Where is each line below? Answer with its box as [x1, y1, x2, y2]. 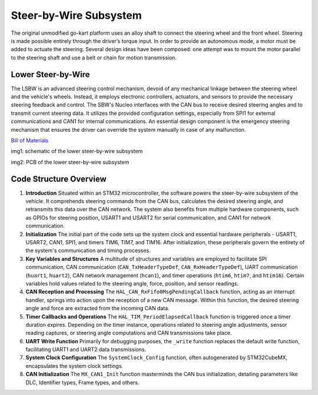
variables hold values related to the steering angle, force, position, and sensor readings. [25, 280, 239, 287]
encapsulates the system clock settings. [25, 362, 124, 369]
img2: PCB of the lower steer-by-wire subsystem [11, 158, 130, 165]
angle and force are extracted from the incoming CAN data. [25, 305, 170, 312]
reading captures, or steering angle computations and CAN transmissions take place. [25, 330, 232, 337]
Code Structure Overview [11, 174, 107, 184]
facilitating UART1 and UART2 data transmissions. [25, 346, 147, 353]
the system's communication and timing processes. [25, 247, 151, 254]
